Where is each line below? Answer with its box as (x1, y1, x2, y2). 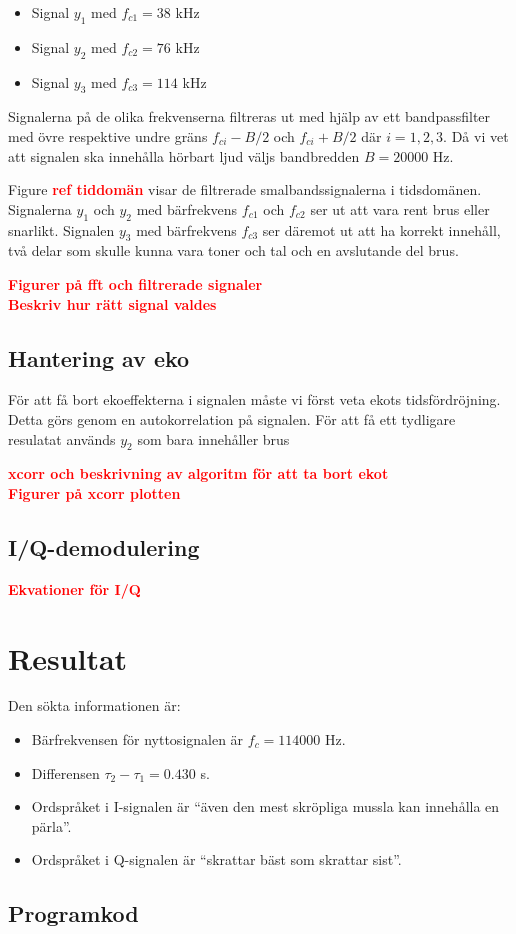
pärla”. (31, 815, 72, 836)
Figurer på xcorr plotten (8, 482, 181, 503)
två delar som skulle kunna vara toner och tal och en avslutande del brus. (8, 240, 459, 261)
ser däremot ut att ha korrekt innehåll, (262, 219, 501, 240)
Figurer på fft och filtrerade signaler (8, 273, 263, 294)
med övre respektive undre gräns (8, 125, 208, 146)
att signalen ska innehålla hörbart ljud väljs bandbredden (8, 145, 360, 166)
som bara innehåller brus (137, 428, 290, 449)
